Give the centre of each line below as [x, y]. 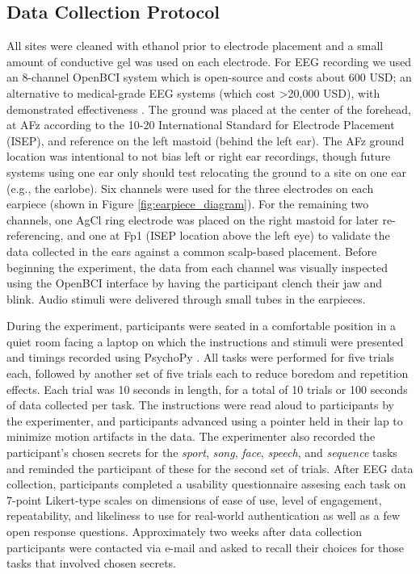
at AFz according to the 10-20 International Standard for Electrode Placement [201, 125]
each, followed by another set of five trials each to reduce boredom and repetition [208, 373]
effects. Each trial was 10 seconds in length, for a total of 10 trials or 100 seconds [207, 389]
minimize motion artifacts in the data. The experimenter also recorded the [191, 436]
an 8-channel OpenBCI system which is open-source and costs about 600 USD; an [209, 77]
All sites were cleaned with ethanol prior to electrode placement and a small [195, 46]
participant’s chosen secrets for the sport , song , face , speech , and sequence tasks [202, 452]
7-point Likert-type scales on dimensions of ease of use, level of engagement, [194, 499]
